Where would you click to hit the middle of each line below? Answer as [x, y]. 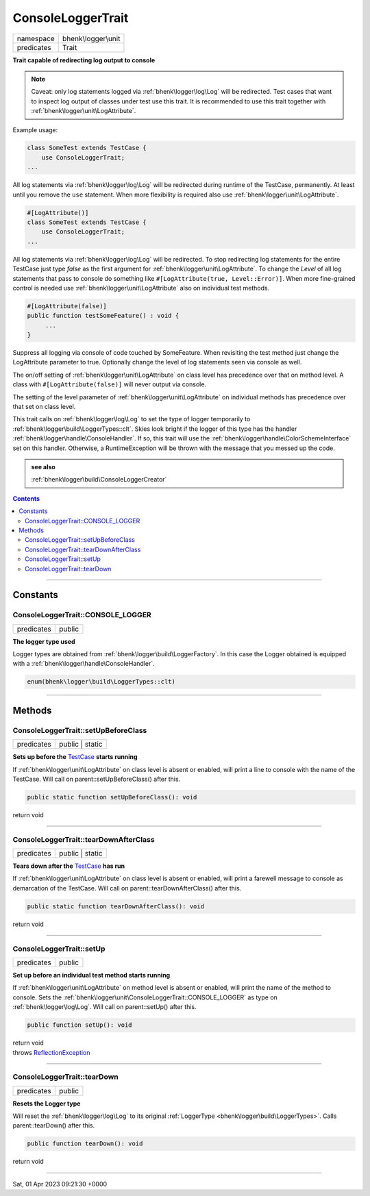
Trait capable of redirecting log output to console [84, 60]
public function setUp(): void [80, 1025]
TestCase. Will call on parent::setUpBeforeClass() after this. [97, 779]
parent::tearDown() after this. [54, 1125]
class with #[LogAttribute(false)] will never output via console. [110, 384]
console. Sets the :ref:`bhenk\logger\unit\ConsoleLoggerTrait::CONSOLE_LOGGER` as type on [145, 997]
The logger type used [44, 641]
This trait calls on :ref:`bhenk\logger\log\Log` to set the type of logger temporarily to [132, 419]
